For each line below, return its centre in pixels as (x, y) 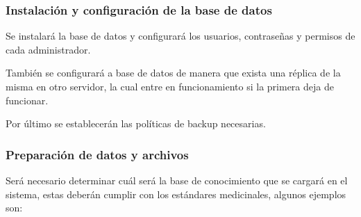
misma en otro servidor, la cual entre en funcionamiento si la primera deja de (170, 86)
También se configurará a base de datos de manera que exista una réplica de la (173, 73)
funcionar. (27, 100)
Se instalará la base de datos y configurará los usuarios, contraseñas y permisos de (180, 36)
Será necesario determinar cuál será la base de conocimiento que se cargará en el (177, 180)
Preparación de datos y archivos (97, 154)
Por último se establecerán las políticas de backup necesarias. (136, 123)
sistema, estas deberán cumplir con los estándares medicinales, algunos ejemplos (176, 194)
